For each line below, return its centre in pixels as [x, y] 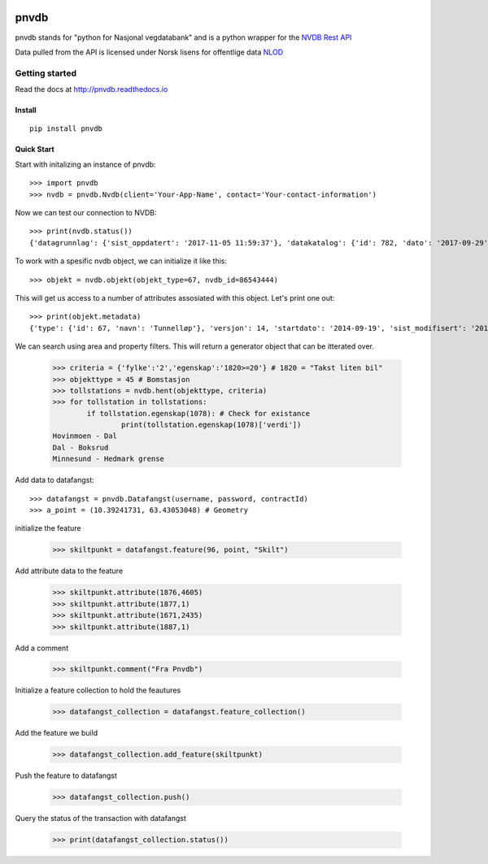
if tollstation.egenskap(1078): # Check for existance [198, 413]
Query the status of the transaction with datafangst [100, 818]
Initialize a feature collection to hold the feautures [98, 690]
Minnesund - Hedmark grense [108, 459]
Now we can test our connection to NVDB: [86, 213]
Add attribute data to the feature [69, 571]
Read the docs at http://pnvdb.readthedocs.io [91, 89]
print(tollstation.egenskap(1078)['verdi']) [211, 425]
